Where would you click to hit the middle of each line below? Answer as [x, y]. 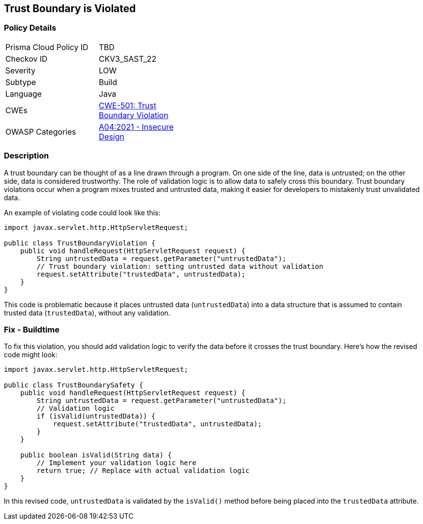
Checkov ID [26, 59]
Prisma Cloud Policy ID [47, 47]
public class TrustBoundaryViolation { [80, 243]
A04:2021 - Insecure [136, 127]
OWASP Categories [41, 131]
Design [111, 136]
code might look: [31, 355]
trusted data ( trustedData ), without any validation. [87, 313]
